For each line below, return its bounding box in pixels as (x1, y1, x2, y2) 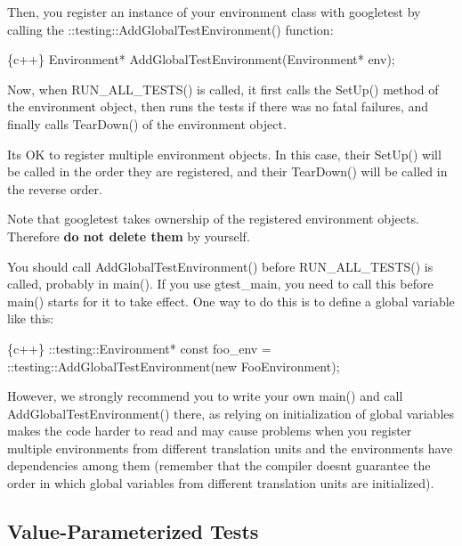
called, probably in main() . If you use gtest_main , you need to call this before (7, 274, 434, 293)
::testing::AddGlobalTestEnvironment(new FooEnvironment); (7, 356, 340, 375)
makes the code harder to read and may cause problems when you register (7, 421, 412, 440)
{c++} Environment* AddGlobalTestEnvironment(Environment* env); (7, 50, 395, 69)
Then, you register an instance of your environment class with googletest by (7, 3, 421, 20)
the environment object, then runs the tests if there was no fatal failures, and (7, 97, 429, 116)
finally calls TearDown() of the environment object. (7, 114, 287, 133)
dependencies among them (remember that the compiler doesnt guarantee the (7, 456, 431, 475)
